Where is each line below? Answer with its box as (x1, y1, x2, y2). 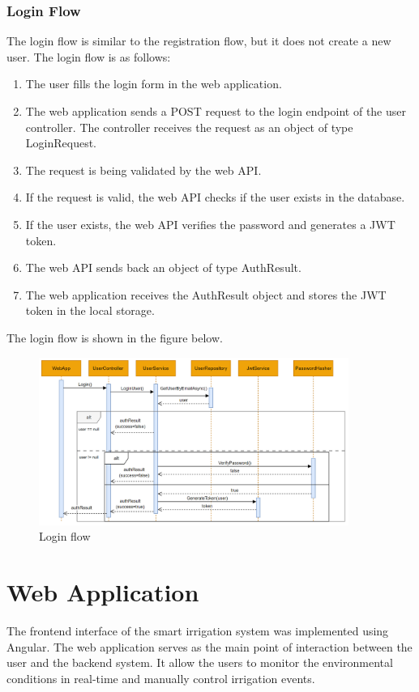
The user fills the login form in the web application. (25, 75, 282, 92)
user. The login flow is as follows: (6, 48, 171, 65)
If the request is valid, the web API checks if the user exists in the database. (25, 189, 405, 206)
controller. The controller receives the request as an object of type (25, 118, 353, 135)
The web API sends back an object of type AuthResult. (25, 259, 301, 276)
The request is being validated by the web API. (25, 161, 262, 178)
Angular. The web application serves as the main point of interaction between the (6, 638, 413, 655)
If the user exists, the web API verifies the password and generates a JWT (25, 215, 395, 232)
